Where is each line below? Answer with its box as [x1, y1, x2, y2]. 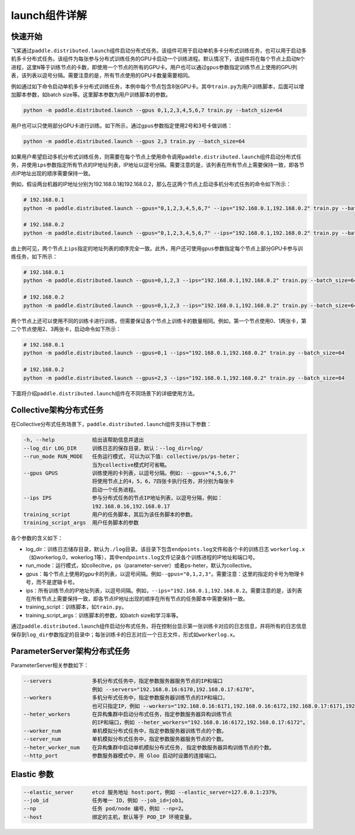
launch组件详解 [11, 9, 87, 22]
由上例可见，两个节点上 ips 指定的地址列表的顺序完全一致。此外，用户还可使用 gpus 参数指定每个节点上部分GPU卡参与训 [11, 244, 303, 252]
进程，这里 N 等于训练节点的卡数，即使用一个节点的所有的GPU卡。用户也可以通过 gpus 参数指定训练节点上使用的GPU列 [11, 63, 298, 70]
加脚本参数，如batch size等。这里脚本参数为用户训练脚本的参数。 [11, 91, 171, 98]
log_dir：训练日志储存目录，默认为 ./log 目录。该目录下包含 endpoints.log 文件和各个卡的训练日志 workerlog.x [25, 545, 305, 553]
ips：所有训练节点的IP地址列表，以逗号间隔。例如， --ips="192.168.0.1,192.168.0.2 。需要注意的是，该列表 [25, 586, 302, 594]
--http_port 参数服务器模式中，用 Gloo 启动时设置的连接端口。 [23, 752, 220, 759]
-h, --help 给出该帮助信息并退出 [23, 437, 144, 443]
